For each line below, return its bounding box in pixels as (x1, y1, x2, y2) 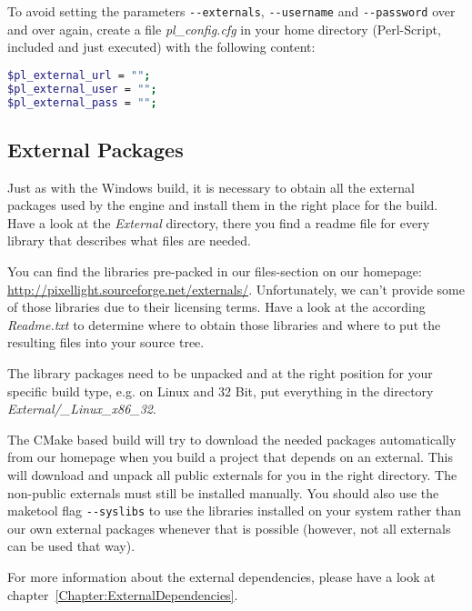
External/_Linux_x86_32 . (7, 399, 156, 418)
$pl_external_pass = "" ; (7, 95, 157, 109)
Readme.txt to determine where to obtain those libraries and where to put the (7, 315, 441, 334)
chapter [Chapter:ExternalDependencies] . (7, 585, 238, 604)
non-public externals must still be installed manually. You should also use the (7, 483, 439, 502)
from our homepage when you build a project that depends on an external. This (7, 447, 453, 466)
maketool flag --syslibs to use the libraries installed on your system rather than (7, 501, 462, 520)
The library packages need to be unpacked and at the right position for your (7, 364, 433, 383)
